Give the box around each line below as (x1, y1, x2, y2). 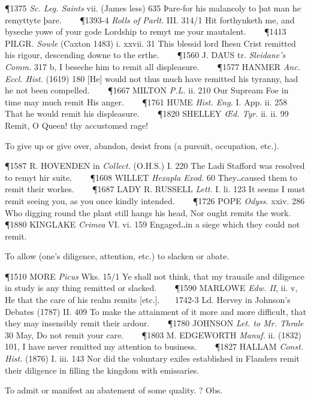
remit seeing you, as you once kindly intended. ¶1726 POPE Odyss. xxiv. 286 (5, 194, 305, 207)
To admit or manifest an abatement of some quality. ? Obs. (5, 384, 223, 396)
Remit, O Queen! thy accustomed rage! (5, 119, 149, 131)
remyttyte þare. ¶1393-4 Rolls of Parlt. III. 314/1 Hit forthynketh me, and (5, 13, 295, 26)
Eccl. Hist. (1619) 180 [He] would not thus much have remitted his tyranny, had (5, 72, 298, 84)
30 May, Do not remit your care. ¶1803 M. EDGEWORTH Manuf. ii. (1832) (5, 328, 301, 341)
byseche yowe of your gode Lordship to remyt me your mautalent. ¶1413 (5, 25, 286, 38)
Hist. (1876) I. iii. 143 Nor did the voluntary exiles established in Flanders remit (5, 352, 300, 365)
